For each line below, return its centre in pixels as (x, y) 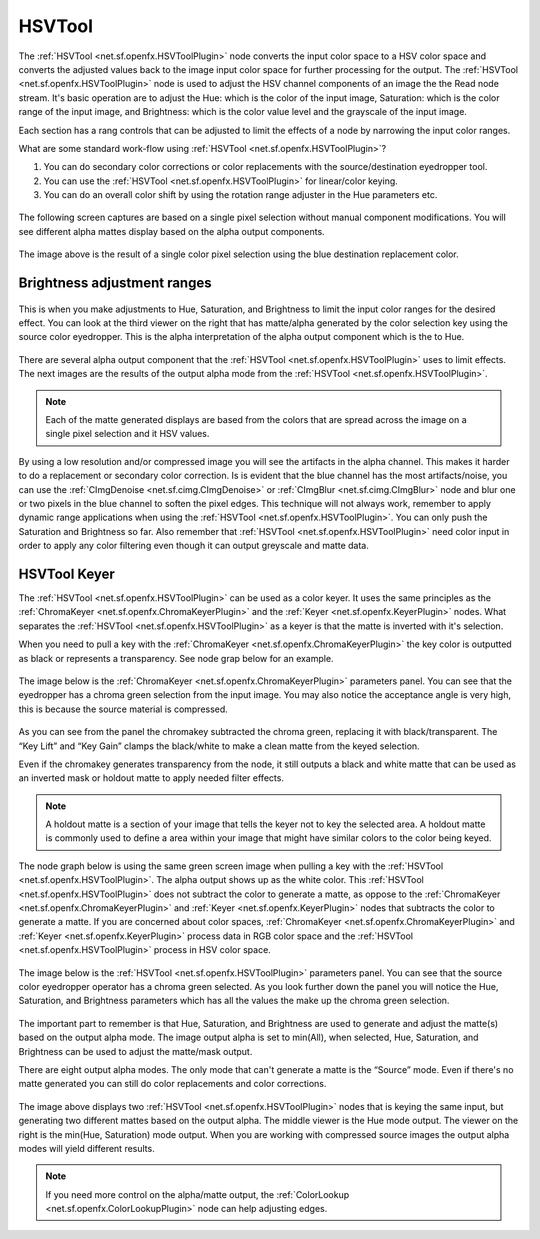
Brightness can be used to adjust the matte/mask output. (135, 1051)
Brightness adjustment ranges (115, 283)
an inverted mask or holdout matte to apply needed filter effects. (151, 778)
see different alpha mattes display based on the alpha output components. (171, 231)
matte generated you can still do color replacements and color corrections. (172, 1084)
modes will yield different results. (86, 1148)
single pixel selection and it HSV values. (127, 434)
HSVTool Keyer (66, 573)
